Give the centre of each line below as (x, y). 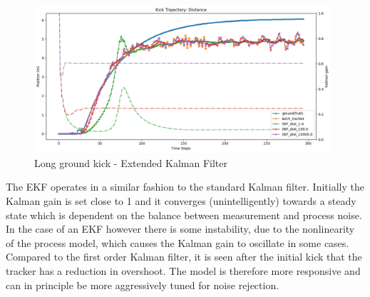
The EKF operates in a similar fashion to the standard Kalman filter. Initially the (185, 187)
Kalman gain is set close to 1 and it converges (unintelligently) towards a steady (181, 201)
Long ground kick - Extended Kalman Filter (131, 162)
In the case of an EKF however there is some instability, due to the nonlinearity (180, 229)
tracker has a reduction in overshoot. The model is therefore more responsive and (183, 270)
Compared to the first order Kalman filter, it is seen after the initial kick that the (184, 257)
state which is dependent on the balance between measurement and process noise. (184, 215)
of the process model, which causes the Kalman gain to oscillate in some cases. (178, 242)
